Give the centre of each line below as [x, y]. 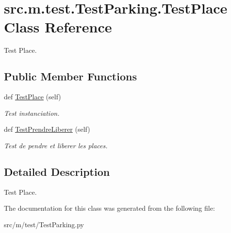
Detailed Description [57, 171]
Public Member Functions [70, 76]
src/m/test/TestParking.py [44, 224]
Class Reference [58, 27]
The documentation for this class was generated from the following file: [109, 208]
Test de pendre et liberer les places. [56, 145]
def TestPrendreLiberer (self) [47, 129]
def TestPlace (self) [33, 97]
